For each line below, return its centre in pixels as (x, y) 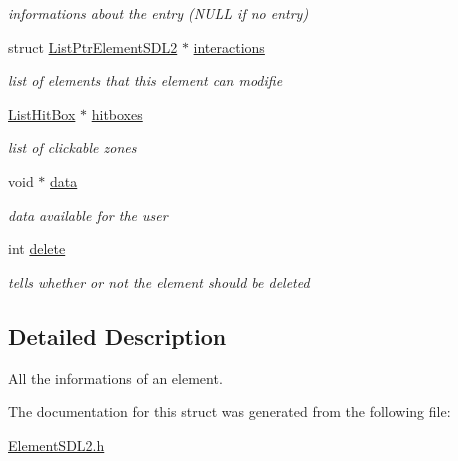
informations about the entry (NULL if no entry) (158, 13)
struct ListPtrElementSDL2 (93, 46)
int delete (37, 248)
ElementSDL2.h (56, 444)
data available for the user (88, 214)
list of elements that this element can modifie (145, 80)
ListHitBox (42, 113)
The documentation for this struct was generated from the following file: (229, 411)
